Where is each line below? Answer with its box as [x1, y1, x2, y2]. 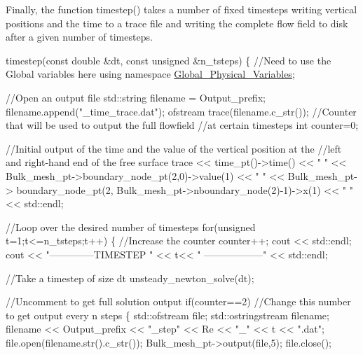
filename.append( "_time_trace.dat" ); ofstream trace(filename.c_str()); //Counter [6, 104, 357, 118]
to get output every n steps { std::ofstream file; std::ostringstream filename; [6, 307, 329, 322]
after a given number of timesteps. [6, 29, 153, 44]
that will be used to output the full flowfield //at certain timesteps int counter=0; [6, 118, 359, 132]
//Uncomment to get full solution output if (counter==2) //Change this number [6, 294, 351, 309]
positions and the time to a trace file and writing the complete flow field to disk [6, 15, 348, 30]
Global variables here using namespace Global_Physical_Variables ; [6, 67, 295, 81]
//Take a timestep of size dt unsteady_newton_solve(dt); [6, 270, 254, 285]
